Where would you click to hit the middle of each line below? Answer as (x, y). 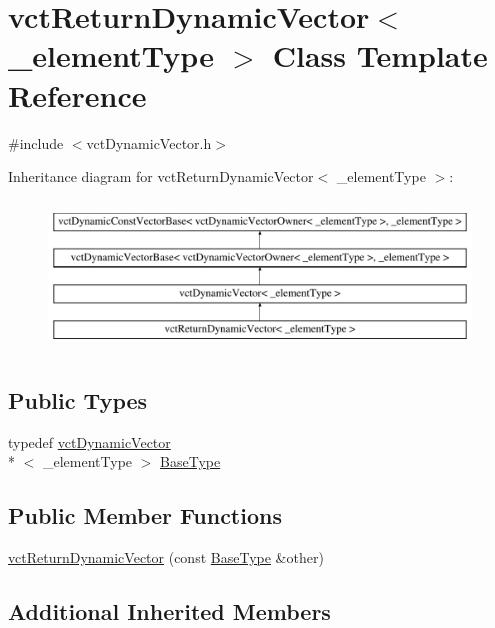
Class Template (380, 55)
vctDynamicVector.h (149, 142)
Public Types (78, 399)
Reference (77, 94)
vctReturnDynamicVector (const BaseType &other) (166, 557)
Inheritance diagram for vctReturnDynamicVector (161, 176)
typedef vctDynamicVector (89, 441)
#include (36, 142)
